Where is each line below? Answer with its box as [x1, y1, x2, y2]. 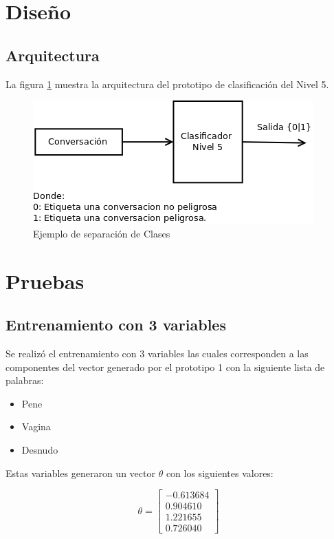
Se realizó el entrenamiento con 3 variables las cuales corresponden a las [5, 346, 309, 360]
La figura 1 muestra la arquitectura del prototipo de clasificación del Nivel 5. [5, 76, 329, 91]
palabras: [5, 373, 44, 388]
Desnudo [21, 442, 58, 456]
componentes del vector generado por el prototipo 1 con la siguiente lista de [5, 359, 325, 374]
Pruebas [5, 266, 85, 295]
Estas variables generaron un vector [5, 465, 155, 480]
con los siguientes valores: [166, 465, 274, 480]
